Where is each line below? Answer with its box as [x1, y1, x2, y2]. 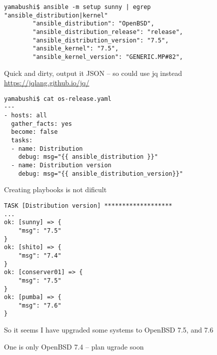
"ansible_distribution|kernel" [4, 11, 108, 19]
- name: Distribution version [11, 162, 111, 169]
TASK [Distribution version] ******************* [4, 202, 172, 209]
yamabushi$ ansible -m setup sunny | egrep [4, 3, 151, 10]
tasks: [11, 137, 33, 144]
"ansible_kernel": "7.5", [32, 45, 119, 52]
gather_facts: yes [11, 120, 72, 127]
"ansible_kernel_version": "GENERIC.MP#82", [32, 53, 183, 60]
